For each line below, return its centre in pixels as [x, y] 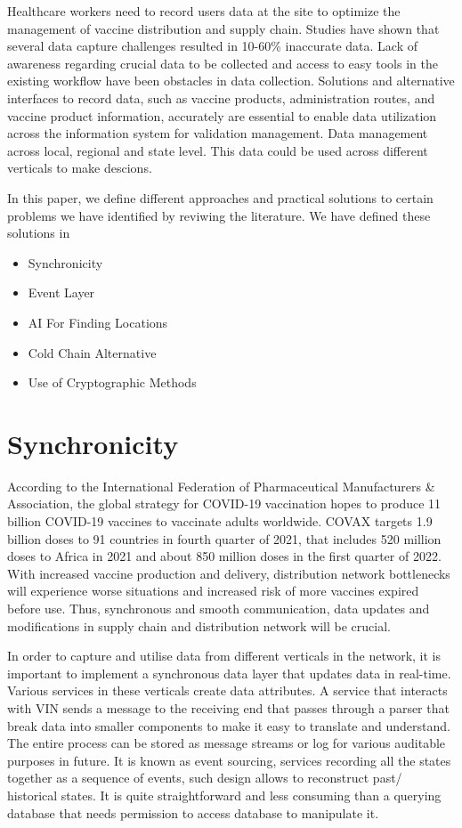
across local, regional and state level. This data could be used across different [218, 150]
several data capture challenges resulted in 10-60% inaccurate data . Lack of [212, 46]
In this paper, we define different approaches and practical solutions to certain [220, 197]
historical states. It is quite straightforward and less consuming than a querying [224, 795]
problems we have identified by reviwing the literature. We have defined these [219, 215]
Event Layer [61, 292]
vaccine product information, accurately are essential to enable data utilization [222, 115]
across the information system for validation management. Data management [218, 133]
